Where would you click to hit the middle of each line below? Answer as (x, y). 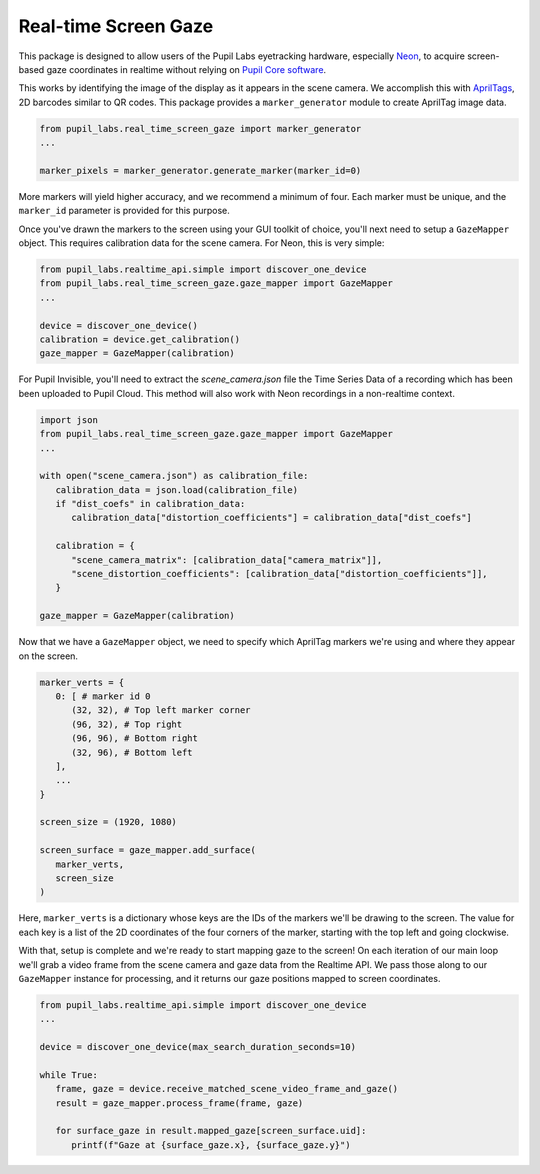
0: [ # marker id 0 (103, 696)
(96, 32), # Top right (127, 724)
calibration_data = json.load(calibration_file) (177, 489)
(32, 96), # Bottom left (132, 752)
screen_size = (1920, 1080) (108, 822)
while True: (69, 1074)
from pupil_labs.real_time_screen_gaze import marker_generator (200, 128)
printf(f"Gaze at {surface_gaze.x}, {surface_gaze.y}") (211, 1144)
